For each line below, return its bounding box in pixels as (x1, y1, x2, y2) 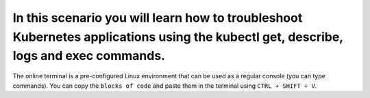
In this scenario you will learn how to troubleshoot (12, 10, 303, 25)
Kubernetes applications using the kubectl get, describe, (12, 29, 343, 44)
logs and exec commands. (12, 48, 166, 64)
